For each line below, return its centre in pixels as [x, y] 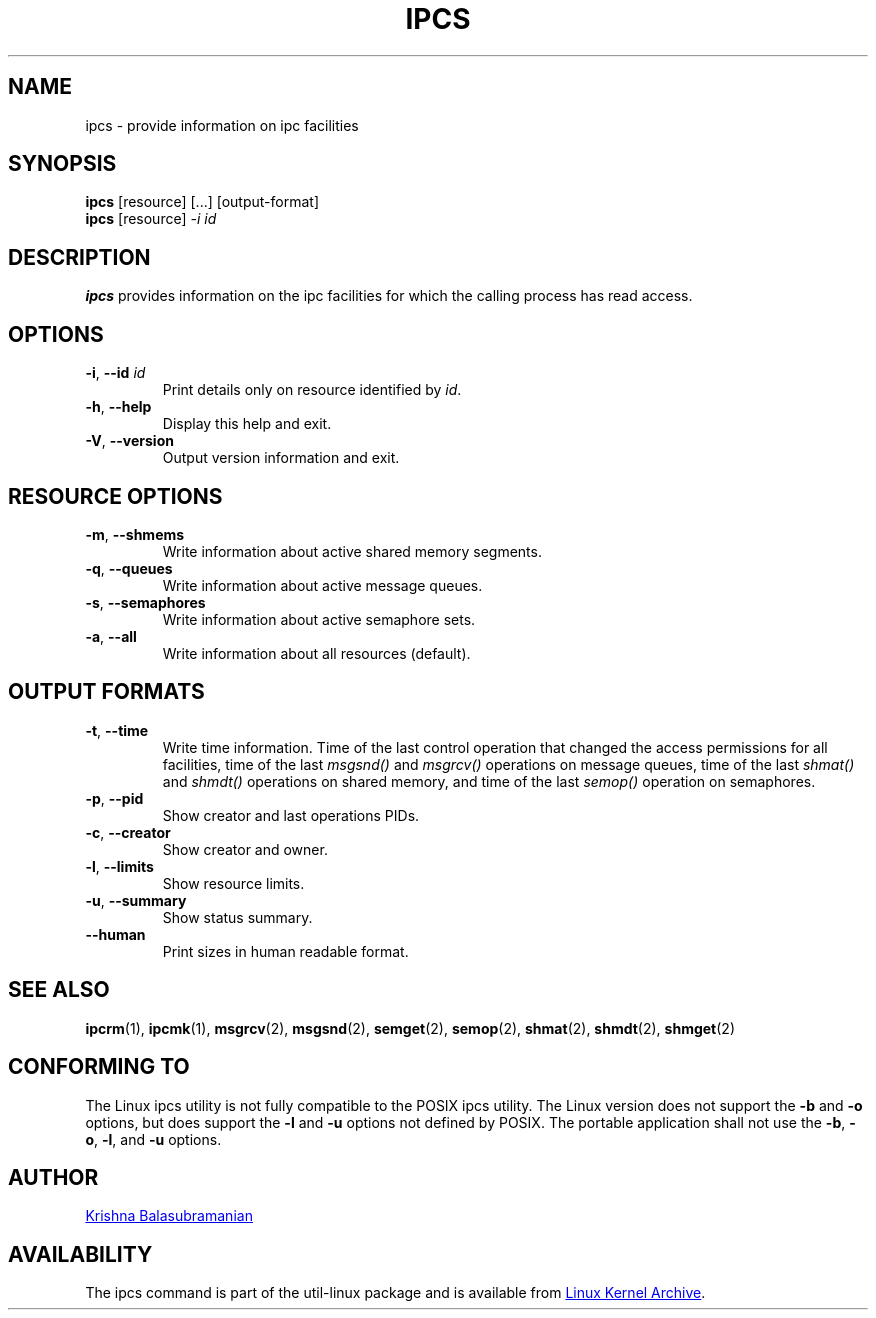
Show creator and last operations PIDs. [291, 815]
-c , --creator [128, 832]
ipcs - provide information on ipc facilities [222, 125]
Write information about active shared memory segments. [352, 551]
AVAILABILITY [80, 1254]
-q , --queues [129, 568]
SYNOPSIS [62, 164]
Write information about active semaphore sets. [319, 619]
